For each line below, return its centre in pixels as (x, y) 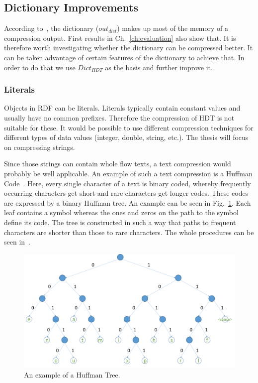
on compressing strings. (40, 147)
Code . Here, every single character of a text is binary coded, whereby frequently (128, 183)
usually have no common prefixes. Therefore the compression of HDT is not (119, 117)
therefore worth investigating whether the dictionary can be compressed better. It (129, 48)
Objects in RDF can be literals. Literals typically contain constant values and (122, 108)
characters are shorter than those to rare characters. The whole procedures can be (129, 232)
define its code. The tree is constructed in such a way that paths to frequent (120, 222)
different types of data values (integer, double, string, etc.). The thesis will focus (126, 137)
